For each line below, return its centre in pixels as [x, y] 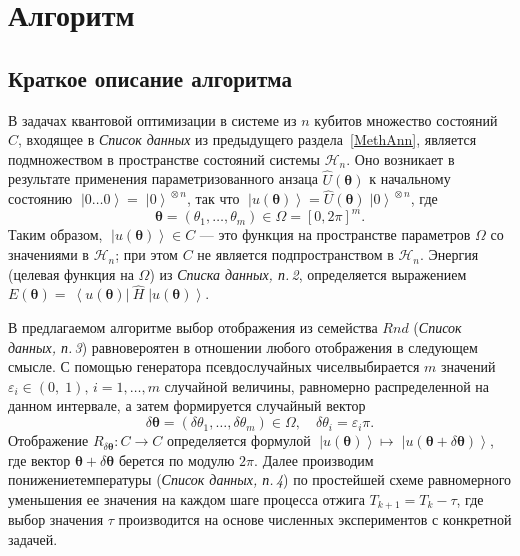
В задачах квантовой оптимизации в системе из [152, 119]
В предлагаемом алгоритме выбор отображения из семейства [193, 327]
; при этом [146, 254]
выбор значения [56, 519]
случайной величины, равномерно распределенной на [327, 385]
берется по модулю [176, 459]
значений [468, 366]
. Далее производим [314, 459]
